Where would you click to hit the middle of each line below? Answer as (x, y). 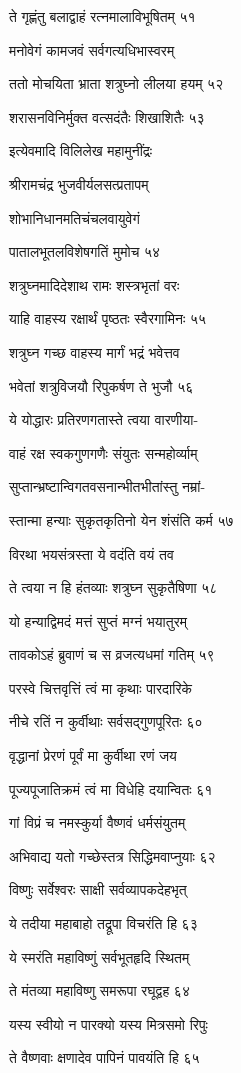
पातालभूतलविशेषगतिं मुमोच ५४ (85, 251)
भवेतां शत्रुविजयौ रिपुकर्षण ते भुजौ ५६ (101, 385)
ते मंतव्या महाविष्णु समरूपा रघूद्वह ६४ (99, 990)
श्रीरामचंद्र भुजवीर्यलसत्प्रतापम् (79, 183)
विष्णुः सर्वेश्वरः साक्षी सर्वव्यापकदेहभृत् (98, 889)
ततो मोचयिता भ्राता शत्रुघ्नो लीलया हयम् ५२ (116, 83)
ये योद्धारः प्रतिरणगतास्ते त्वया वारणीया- (104, 419)
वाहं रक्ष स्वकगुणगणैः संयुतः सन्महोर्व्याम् (103, 452)
